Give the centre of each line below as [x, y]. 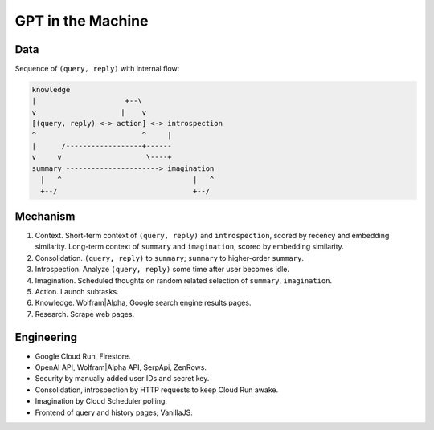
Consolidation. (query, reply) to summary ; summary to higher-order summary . [170, 258]
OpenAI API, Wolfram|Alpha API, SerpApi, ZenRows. [121, 367]
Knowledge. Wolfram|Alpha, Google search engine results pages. [143, 303]
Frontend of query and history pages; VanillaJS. [114, 412]
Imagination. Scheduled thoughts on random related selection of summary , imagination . [184, 280]
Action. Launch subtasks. [77, 292]
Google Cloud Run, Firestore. [83, 356]
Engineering [46, 337]
